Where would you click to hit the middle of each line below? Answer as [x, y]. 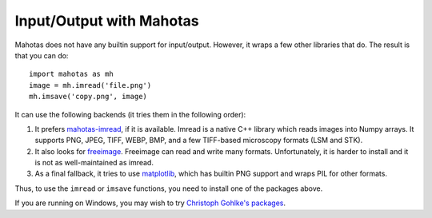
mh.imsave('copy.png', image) [88, 97]
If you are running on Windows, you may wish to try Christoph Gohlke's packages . [150, 203]
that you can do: [42, 55]
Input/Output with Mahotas [107, 21]
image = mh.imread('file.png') [90, 85]
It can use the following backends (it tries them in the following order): [130, 114]
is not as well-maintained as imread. [94, 163]
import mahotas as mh [71, 74]
